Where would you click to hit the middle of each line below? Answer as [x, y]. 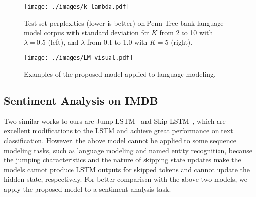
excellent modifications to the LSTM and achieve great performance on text [119, 131]
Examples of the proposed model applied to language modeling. [120, 74]
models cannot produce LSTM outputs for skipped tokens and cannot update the [127, 169]
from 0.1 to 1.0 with [117, 42]
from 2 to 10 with [186, 32]
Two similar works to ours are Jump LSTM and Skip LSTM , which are [115, 121]
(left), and [63, 42]
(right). [182, 42]
